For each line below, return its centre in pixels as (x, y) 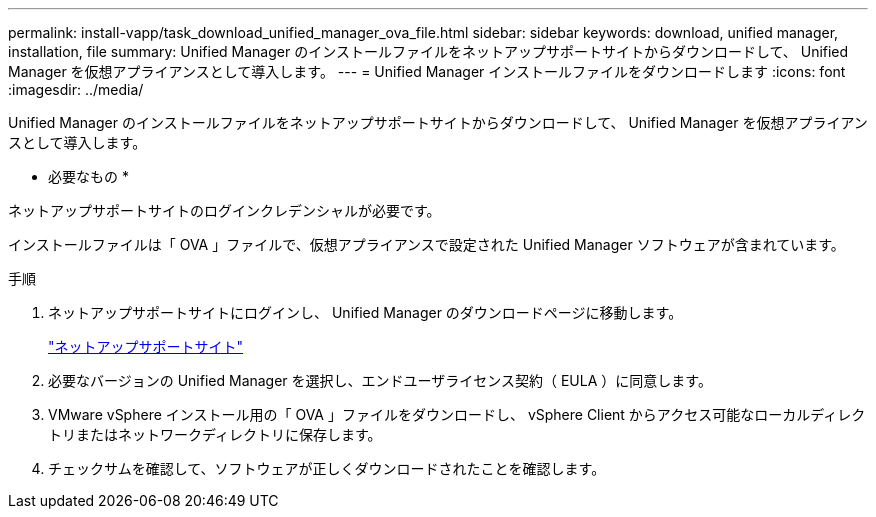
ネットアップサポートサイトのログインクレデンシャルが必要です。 (224, 210)
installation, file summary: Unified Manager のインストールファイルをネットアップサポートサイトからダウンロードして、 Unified (428, 51)
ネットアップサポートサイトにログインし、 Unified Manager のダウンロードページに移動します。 (365, 312)
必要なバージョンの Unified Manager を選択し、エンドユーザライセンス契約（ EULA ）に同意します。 (380, 380)
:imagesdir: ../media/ (76, 89)
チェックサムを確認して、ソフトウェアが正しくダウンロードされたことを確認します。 (327, 468)
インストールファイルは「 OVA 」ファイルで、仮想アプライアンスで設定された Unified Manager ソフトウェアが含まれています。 (426, 244)
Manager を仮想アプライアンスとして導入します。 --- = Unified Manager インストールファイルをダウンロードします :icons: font (427, 71)
